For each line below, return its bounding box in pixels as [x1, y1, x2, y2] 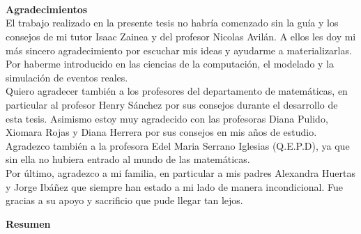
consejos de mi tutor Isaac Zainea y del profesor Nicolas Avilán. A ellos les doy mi [6, 29, 356, 43]
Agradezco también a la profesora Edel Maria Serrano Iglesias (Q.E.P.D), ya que [6, 138, 350, 153]
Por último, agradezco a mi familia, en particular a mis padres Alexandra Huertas [6, 165, 355, 180]
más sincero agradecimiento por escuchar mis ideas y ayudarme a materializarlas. [6, 42, 352, 57]
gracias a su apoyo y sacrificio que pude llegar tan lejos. [6, 193, 243, 208]
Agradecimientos [6, 1, 88, 16]
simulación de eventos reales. [6, 70, 128, 84]
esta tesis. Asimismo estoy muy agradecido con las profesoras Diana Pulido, [6, 111, 328, 125]
